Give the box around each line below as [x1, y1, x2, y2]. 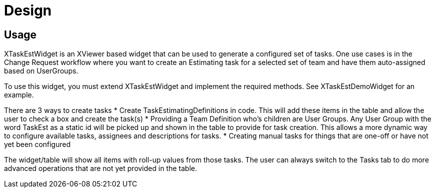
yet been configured [4, 140, 71, 149]
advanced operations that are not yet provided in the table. [4, 164, 197, 173]
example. [4, 90, 34, 99]
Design [4, 2, 52, 19]
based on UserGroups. [4, 66, 78, 75]
